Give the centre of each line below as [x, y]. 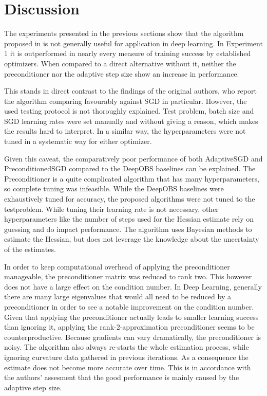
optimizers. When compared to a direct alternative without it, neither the [120, 63]
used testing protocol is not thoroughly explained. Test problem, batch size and [129, 111]
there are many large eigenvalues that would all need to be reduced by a [118, 296]
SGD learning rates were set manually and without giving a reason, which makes [131, 121]
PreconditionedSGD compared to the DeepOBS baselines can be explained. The [130, 168]
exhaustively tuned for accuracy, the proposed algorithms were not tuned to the [130, 199]
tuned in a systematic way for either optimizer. [78, 141]
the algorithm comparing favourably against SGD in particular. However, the [126, 101]
